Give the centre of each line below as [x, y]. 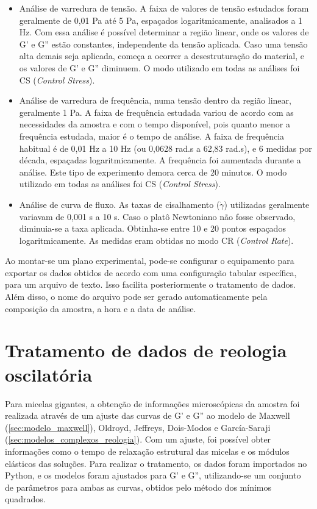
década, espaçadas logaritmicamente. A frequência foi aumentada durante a [160, 160]
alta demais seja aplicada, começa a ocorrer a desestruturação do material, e [162, 56]
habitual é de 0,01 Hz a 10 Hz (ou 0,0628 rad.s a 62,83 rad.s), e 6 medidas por [166, 148]
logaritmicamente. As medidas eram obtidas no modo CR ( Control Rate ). [156, 240]
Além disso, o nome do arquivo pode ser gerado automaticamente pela [136, 297]
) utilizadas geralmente [267, 204]
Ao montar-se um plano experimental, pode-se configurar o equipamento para [150, 261]
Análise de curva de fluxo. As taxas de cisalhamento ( [119, 204]
